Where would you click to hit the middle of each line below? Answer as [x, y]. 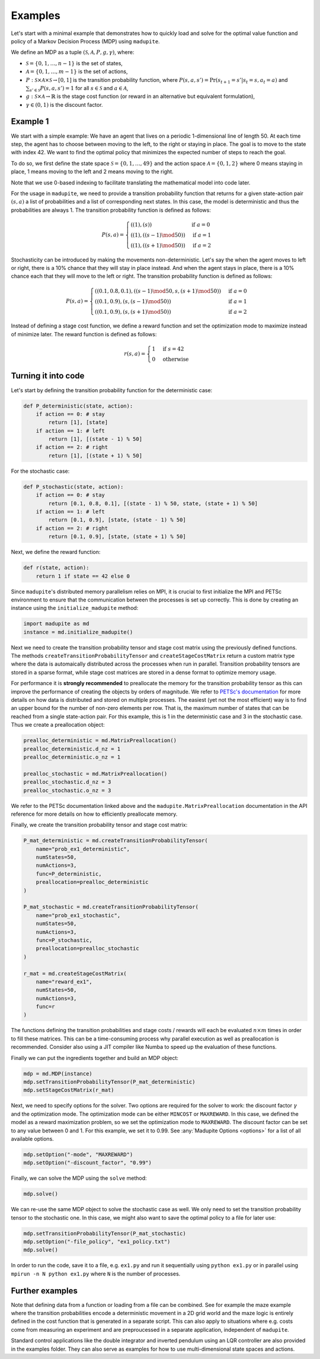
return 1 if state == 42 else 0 [83, 576]
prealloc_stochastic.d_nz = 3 [67, 782]
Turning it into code [48, 376]
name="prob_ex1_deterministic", [83, 849]
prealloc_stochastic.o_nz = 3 [67, 790]
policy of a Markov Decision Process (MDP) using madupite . [85, 41]
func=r [45, 1007]
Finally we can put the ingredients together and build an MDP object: [95, 1058]
